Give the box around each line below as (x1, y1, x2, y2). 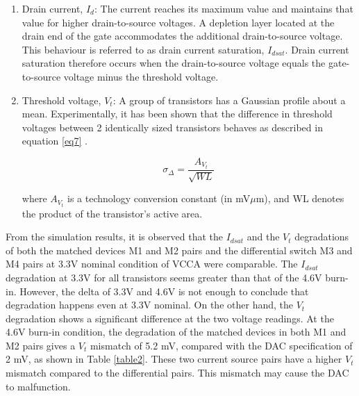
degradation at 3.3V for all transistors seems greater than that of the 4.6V (6, 270, 322, 284)
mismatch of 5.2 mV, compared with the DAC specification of (90, 338, 353, 352)
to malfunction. (6, 379, 71, 393)
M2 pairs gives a (6, 338, 76, 352)
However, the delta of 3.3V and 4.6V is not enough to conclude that (19, 283, 309, 298)
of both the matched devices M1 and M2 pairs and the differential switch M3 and (6, 242, 353, 257)
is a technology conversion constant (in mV (67, 191, 251, 206)
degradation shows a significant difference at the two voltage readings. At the (6, 311, 334, 325)
